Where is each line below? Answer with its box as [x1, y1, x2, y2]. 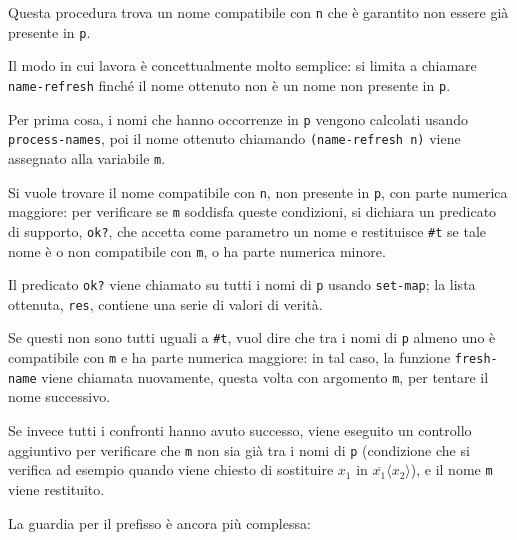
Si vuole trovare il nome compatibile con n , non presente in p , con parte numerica [8, 181, 508, 202]
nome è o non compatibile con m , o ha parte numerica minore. [8, 240, 386, 261]
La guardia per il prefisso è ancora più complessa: [8, 512, 311, 533]
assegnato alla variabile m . [8, 147, 166, 168]
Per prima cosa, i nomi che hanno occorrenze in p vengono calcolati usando [8, 108, 468, 129]
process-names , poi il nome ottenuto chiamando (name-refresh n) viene [8, 128, 461, 149]
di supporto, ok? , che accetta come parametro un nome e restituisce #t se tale [8, 220, 486, 241]
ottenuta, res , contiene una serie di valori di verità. [8, 293, 323, 314]
